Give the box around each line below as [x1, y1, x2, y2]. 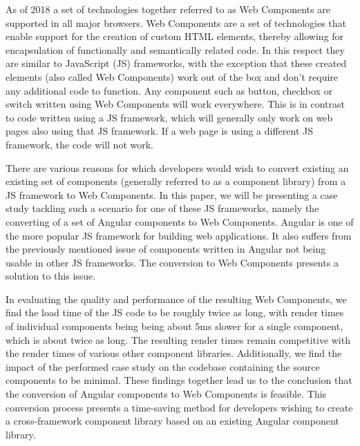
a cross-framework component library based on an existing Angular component [6, 414, 339, 428]
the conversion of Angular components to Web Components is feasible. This [6, 387, 327, 401]
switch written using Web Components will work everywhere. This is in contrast [6, 97, 345, 111]
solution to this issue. [6, 269, 96, 283]
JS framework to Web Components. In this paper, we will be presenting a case [6, 187, 338, 202]
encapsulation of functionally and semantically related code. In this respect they [6, 42, 345, 57]
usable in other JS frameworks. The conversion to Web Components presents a [6, 255, 339, 269]
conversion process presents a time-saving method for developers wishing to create [6, 400, 353, 414]
